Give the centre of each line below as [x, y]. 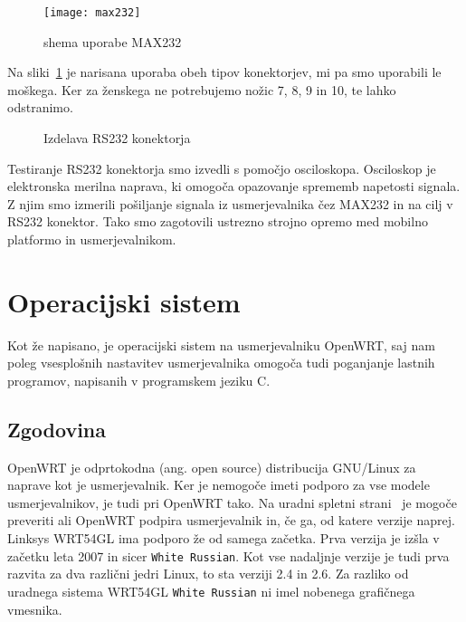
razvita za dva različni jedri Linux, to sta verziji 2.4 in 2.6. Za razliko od [208, 574]
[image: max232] [92, 13]
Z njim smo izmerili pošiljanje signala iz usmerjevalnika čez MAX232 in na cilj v [230, 203]
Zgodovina [57, 429]
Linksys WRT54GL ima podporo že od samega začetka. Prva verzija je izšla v [223, 538]
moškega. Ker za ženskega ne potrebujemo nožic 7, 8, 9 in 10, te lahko [202, 89]
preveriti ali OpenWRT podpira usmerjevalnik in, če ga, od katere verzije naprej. [231, 520]
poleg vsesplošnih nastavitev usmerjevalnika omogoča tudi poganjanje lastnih [221, 363]
